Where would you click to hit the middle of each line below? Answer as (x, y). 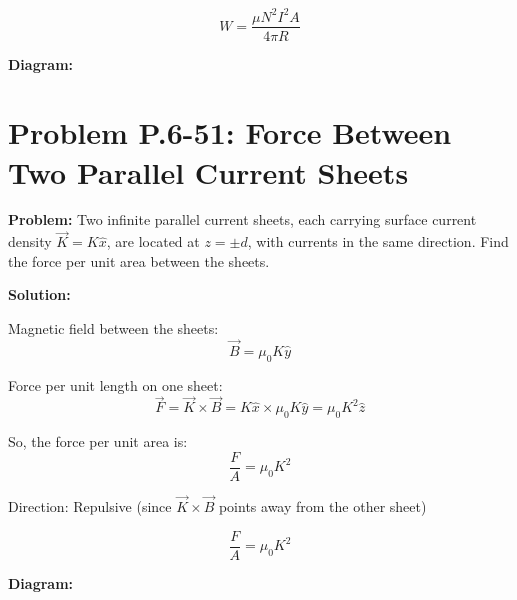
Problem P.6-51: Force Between (230, 132)
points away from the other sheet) (322, 506)
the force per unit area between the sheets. (139, 260)
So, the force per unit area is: (98, 441)
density (30, 241)
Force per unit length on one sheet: (115, 384)
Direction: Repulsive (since (90, 506)
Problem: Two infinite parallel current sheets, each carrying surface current (242, 219)
